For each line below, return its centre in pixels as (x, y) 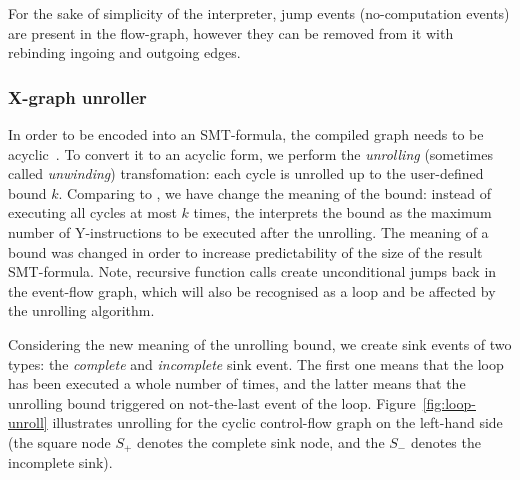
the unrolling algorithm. (81, 310)
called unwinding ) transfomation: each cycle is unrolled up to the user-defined (246, 173)
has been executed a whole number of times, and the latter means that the (237, 383)
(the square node (59, 441)
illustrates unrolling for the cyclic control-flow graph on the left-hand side (277, 422)
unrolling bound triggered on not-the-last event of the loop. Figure (212, 402)
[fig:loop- (449, 402)
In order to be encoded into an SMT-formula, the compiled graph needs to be (246, 134)
